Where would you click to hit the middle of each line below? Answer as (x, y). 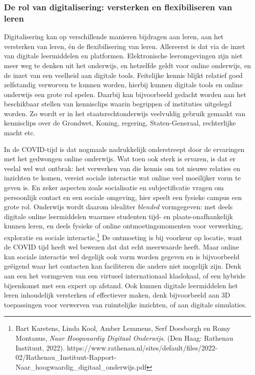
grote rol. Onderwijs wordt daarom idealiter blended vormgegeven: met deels (118, 207)
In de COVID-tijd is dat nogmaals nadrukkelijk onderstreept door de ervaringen (124, 149)
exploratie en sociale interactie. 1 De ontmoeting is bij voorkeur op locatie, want (123, 237)
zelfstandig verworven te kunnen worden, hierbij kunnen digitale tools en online (123, 85)
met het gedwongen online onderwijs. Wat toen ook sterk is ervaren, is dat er (120, 159)
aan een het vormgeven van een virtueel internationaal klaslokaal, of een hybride (125, 276)
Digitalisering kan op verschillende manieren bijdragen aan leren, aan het (114, 37)
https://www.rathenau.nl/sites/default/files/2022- (142, 347)
